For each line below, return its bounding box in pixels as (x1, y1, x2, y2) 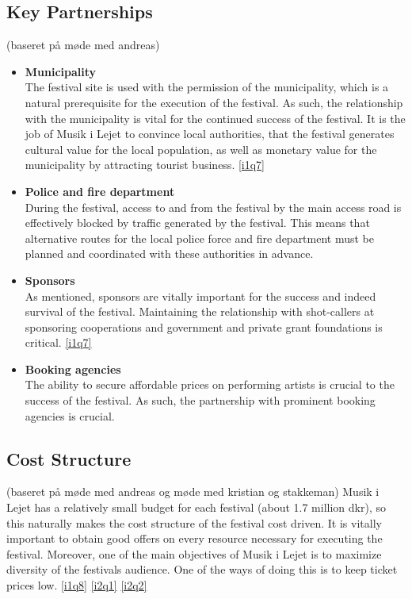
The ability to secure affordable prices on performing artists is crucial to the (25, 376, 395, 393)
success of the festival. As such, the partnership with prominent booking (25, 392, 376, 409)
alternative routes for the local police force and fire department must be (25, 229, 375, 246)
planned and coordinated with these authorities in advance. (25, 245, 314, 262)
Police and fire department (25, 182, 175, 199)
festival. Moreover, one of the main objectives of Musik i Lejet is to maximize (6, 545, 382, 562)
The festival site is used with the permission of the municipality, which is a (25, 79, 389, 95)
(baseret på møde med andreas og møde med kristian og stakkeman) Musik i (6, 483, 380, 500)
